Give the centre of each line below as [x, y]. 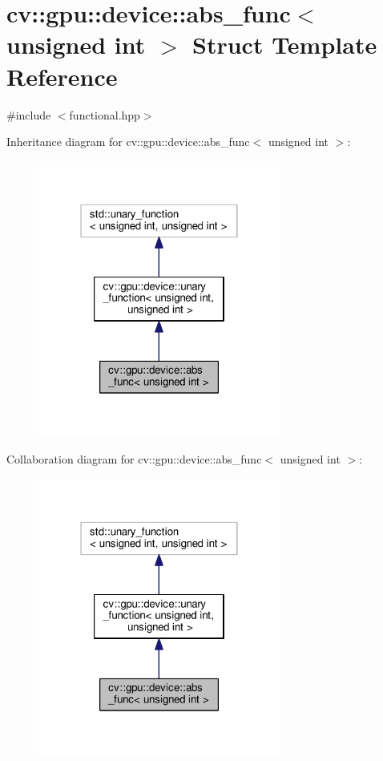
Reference [62, 76]
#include [29, 114]
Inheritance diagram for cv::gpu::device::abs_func [128, 142]
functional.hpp [105, 114]
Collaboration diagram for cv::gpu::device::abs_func [134, 459]
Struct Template [285, 45]
